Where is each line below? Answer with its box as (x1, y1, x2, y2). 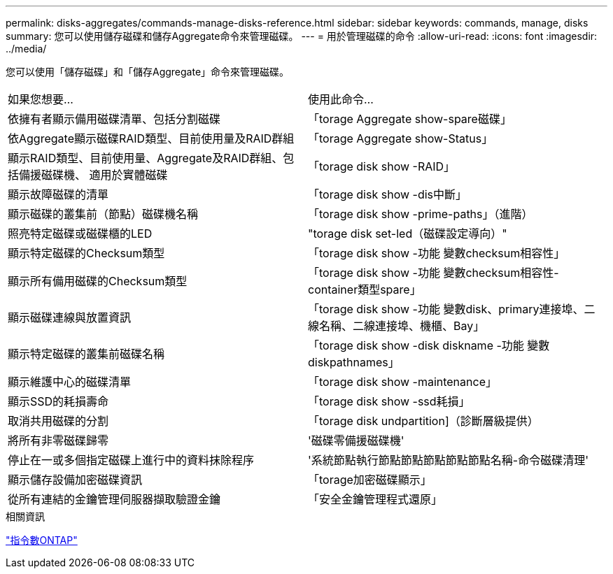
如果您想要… (8, 92, 73, 106)
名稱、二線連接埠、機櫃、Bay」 (319, 319, 485, 333)
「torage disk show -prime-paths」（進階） (308, 207, 533, 221)
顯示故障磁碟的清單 (8, 187, 109, 201)
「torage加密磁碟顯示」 (308, 473, 432, 487)
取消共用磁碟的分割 (8, 414, 109, 428)
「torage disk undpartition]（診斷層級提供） (308, 414, 539, 428)
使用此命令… (308, 92, 374, 106)
